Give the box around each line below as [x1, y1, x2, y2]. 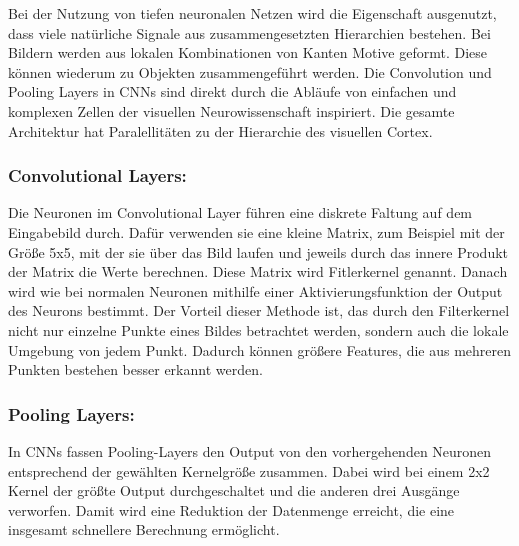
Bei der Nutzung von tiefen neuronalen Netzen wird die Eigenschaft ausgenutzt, [8, 3, 497, 23]
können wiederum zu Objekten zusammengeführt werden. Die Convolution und [8, 61, 492, 82]
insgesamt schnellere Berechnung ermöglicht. [8, 519, 280, 540]
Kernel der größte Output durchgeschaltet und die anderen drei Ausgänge [8, 480, 460, 501]
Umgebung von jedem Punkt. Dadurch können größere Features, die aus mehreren [8, 339, 512, 360]
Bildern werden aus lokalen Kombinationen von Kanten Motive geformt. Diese [8, 42, 487, 63]
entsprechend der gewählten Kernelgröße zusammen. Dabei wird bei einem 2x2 [8, 460, 490, 481]
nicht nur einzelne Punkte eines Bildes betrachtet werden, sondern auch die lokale [8, 319, 509, 340]
